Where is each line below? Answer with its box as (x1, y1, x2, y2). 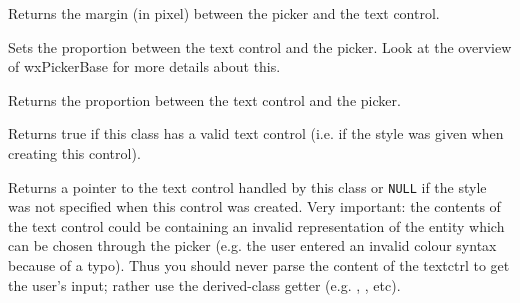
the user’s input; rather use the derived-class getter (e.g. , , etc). (8, 274, 401, 295)
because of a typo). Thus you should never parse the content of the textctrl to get (8, 255, 510, 275)
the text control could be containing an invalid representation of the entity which (8, 215, 505, 236)
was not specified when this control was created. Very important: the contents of (8, 196, 501, 217)
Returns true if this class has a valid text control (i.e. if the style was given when (8, 123, 504, 144)
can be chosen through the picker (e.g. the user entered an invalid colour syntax (8, 235, 497, 256)
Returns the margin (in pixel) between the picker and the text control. (8, 3, 440, 23)
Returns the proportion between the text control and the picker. (8, 89, 401, 110)
